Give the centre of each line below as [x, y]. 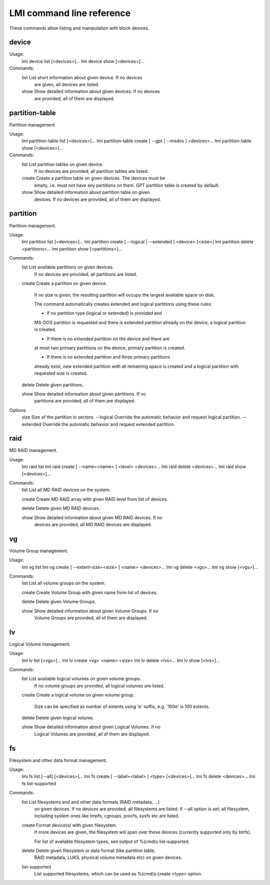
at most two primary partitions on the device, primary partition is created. [109, 348]
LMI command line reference [70, 13]
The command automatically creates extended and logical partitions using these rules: [123, 304]
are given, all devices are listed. [67, 85]
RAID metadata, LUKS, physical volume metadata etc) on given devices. [108, 857]
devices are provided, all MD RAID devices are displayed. [93, 524]
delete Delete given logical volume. [58, 718]
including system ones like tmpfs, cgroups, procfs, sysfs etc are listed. [107, 816]
